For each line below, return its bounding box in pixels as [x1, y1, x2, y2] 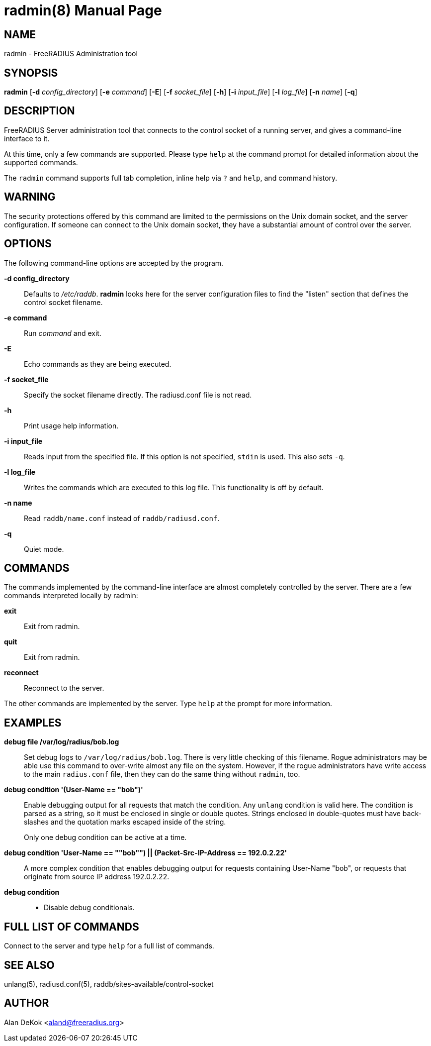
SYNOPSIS [4, 66, 58, 79]
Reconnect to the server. [24, 684, 104, 693]
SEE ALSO [4, 958, 55, 971]
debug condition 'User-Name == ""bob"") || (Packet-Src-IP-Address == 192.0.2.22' [4, 848, 287, 857]
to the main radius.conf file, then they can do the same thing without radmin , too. [24, 770, 300, 779]
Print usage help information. [24, 421, 119, 430]
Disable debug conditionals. [44, 903, 135, 912]
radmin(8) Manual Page [4, 2, 162, 19]
